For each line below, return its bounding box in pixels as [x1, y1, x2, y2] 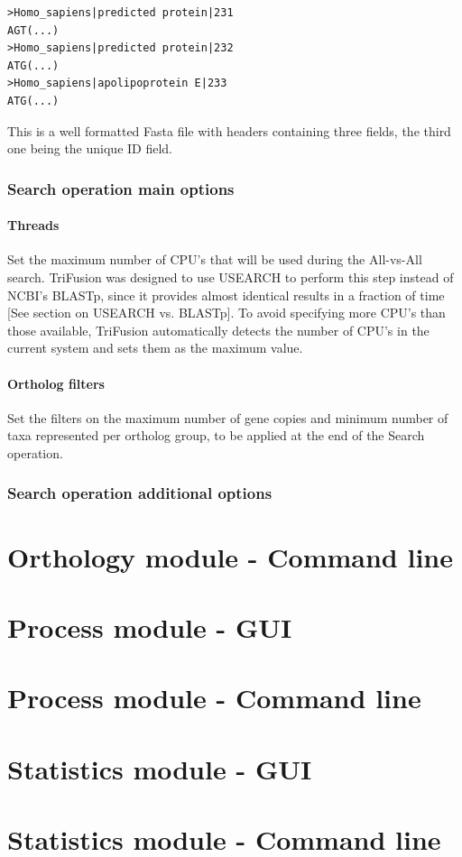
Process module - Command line [7, 679, 421, 716]
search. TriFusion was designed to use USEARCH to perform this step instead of [7, 267, 454, 286]
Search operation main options [7, 177, 235, 199]
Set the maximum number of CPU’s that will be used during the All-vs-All [7, 250, 422, 269]
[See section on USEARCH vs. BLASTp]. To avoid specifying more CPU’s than [7, 303, 446, 322]
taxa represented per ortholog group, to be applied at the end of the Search [7, 426, 425, 445]
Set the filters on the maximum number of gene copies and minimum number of [7, 408, 448, 427]
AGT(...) [7, 23, 60, 37]
